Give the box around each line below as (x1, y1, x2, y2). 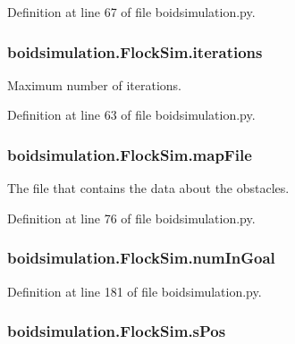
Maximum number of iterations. (7, 75, 182, 94)
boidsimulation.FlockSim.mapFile (7, 143, 252, 165)
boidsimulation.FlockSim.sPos (7, 320, 226, 342)
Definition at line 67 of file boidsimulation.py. (7, 3, 256, 21)
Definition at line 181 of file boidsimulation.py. (7, 281, 262, 300)
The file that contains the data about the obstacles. (7, 179, 290, 197)
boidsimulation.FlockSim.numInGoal (7, 247, 275, 269)
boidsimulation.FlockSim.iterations (7, 40, 263, 63)
